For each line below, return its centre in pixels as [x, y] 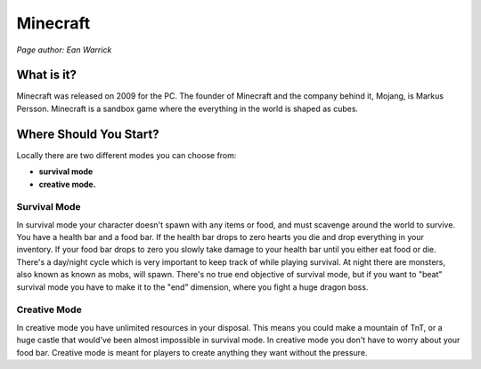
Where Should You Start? [88, 134]
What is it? [47, 75]
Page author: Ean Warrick [64, 50]
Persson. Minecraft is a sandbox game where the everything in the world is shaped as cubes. [188, 108]
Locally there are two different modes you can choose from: [126, 155]
